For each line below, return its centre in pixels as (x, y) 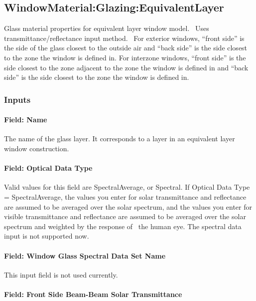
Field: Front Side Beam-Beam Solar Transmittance (93, 294)
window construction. (37, 148)
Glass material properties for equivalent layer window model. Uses (107, 28)
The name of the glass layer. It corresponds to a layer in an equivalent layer (120, 139)
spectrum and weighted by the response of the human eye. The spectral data (123, 226)
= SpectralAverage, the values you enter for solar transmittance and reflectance (125, 196)
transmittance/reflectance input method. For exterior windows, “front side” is (124, 38)
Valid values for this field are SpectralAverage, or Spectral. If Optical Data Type (127, 187)
